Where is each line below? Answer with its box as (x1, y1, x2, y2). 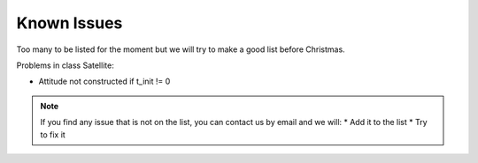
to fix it (40, 129, 66, 140)
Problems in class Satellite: (16, 60, 114, 70)
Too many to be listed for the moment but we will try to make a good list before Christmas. (16, 44, 345, 55)
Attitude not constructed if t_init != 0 (38, 76, 171, 87)
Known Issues (16, 13, 123, 33)
